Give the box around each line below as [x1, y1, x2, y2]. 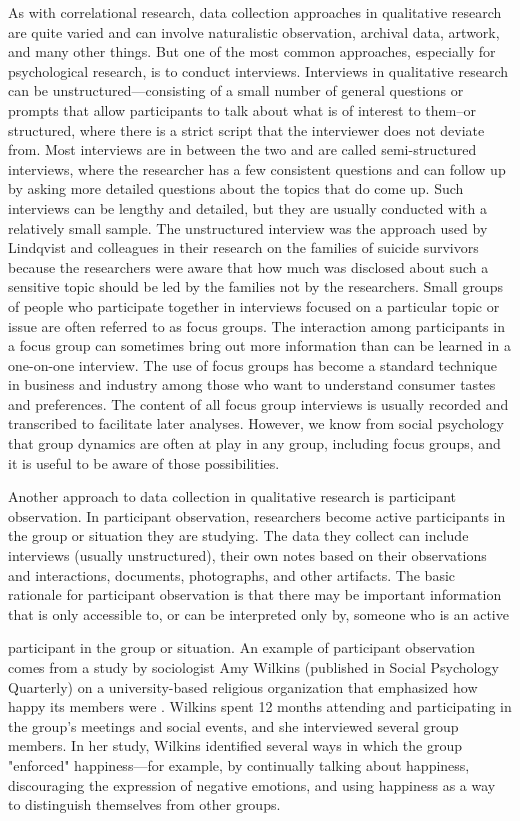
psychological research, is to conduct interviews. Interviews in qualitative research [8, 60, 508, 81]
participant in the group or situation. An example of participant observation [8, 637, 476, 658]
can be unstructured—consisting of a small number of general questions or [8, 80, 464, 101]
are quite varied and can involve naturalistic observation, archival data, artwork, [8, 21, 500, 42]
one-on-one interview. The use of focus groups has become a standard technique [8, 354, 497, 375]
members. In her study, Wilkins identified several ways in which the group [8, 735, 462, 756]
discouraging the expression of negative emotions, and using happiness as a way [8, 774, 496, 795]
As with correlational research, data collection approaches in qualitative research [8, 2, 502, 22]
